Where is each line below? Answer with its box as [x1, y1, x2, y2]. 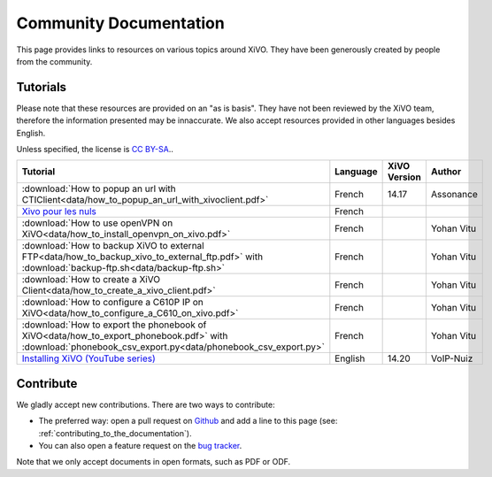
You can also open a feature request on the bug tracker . [38, 441, 242, 451]
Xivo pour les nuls [21, 205, 97, 218]
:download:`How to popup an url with [21, 182, 176, 195]
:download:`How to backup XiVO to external [21, 240, 204, 252]
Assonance [430, 188, 478, 201]
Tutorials [16, 80, 66, 95]
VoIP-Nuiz [430, 352, 473, 365]
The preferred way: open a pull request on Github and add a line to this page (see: [38, 416, 338, 427]
